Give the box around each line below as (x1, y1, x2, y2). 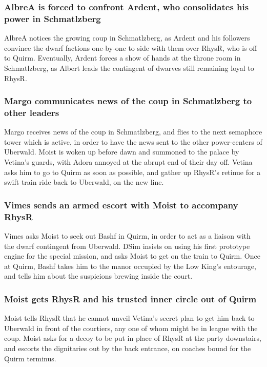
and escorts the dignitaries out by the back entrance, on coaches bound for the (4, 342, 251, 353)
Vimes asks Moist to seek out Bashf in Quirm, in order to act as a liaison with (4, 230, 251, 241)
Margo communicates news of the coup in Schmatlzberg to (4, 94, 252, 107)
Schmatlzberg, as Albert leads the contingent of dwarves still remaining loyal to (4, 62, 254, 73)
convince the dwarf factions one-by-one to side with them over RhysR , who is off (4, 42, 257, 53)
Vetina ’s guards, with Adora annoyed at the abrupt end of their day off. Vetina (4, 157, 253, 167)
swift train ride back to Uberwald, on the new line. (4, 177, 164, 187)
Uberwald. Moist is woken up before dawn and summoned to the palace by (4, 146, 239, 157)
